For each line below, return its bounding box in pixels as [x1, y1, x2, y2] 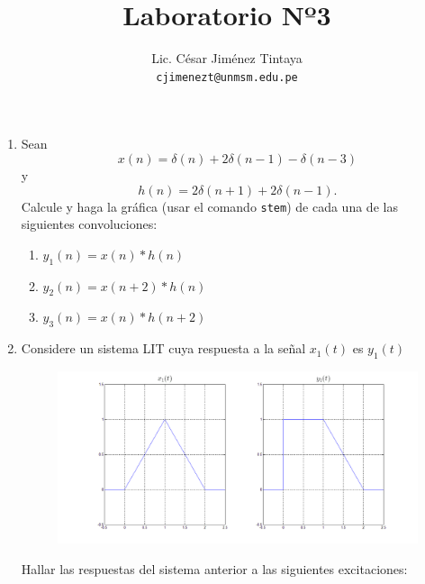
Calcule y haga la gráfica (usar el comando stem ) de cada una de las [21, 196, 398, 215]
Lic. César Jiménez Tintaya [151, 49, 303, 68]
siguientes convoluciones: [21, 214, 158, 233]
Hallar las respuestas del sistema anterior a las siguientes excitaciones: [21, 559, 408, 578]
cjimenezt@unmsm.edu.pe [156, 70, 298, 84]
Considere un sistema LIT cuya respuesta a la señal [21, 339, 306, 358]
